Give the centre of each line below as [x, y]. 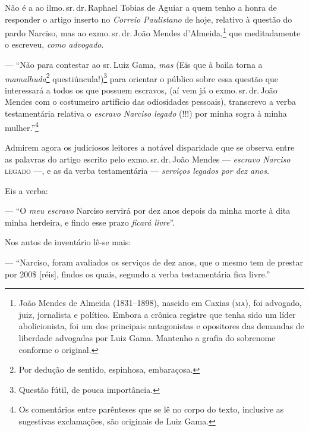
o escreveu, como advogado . [54, 44]
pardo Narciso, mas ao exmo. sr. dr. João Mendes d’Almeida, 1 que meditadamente [153, 32]
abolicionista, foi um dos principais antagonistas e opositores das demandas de [161, 326]
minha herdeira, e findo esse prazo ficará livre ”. [90, 222]
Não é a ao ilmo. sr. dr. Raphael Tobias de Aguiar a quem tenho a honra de [141, 7]
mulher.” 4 [22, 126]
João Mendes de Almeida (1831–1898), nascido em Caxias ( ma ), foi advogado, [160, 303]
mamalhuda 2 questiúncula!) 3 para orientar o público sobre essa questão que [142, 77]
